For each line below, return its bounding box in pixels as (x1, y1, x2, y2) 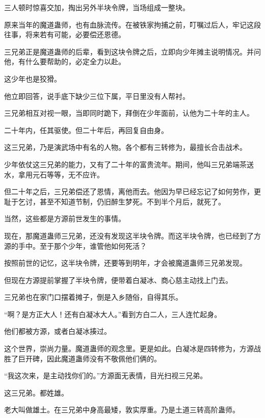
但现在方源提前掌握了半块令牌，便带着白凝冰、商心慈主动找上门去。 (4, 274, 232, 285)
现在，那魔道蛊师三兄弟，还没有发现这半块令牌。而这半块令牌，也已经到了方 (4, 230, 261, 241)
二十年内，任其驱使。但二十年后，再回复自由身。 (4, 124, 168, 135)
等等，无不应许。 (46, 169, 104, 179)
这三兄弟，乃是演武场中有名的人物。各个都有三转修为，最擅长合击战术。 (4, 142, 247, 152)
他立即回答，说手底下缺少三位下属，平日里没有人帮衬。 (4, 90, 190, 101)
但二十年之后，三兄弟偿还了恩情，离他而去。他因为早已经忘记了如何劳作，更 (4, 186, 261, 197)
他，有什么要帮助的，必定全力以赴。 (4, 56, 125, 67)
